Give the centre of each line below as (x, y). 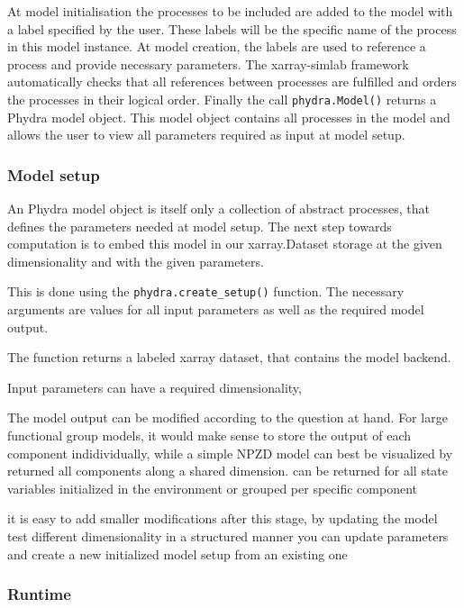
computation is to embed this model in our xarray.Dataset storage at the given (225, 244)
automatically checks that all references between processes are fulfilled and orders (232, 82)
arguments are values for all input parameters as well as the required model (216, 309)
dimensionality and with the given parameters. (136, 261)
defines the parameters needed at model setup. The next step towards (200, 226)
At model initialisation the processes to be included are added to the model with (230, 11)
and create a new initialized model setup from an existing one (177, 554)
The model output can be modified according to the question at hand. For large (227, 417)
